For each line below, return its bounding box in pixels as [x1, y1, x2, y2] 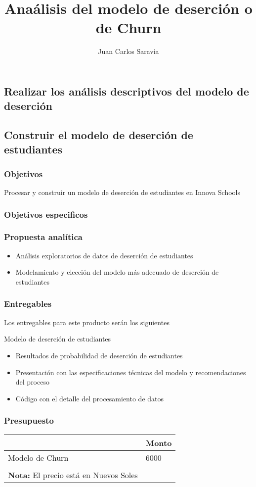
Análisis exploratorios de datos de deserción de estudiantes [15, 250, 193, 260]
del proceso [15, 377, 49, 387]
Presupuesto [4, 414, 54, 427]
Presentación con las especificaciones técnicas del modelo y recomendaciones [15, 367, 246, 377]
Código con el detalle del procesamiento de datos [15, 393, 164, 403]
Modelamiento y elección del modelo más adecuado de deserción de [15, 267, 219, 277]
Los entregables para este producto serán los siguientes [4, 317, 170, 327]
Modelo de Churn [8, 451, 69, 463]
